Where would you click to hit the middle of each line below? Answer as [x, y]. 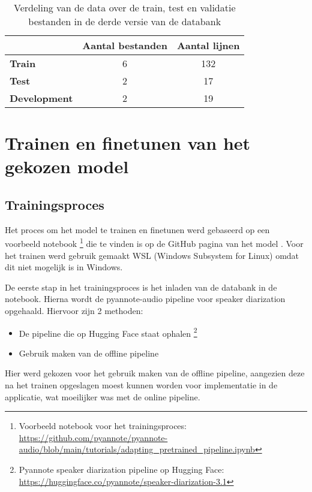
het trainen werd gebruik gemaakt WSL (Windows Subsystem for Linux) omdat [152, 255]
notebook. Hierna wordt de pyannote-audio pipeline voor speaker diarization [145, 299]
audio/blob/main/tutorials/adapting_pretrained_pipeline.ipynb [137, 449]
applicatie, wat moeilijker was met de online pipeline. [103, 396]
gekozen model [67, 166]
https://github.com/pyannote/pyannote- [93, 437]
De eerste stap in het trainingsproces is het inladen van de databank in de [141, 287]
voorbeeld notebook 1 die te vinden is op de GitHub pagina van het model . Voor [154, 243]
